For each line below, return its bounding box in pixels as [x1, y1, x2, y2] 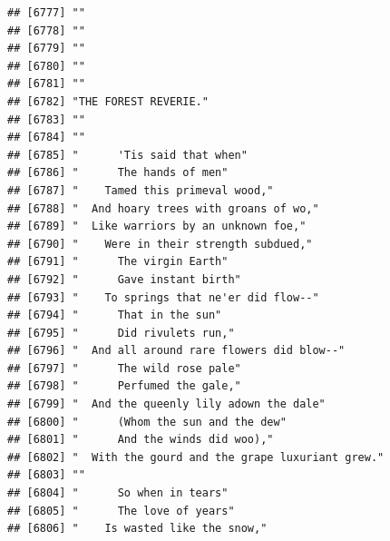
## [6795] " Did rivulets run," [7, 326, 235, 339]
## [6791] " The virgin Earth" [7, 255, 229, 269]
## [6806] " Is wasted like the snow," [7, 522, 268, 536]
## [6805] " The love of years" [7, 504, 235, 517]
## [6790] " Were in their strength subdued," [7, 237, 313, 251]
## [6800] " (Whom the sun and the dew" [7, 415, 287, 428]
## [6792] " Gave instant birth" [7, 272, 241, 286]
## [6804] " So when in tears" [7, 487, 229, 500]
